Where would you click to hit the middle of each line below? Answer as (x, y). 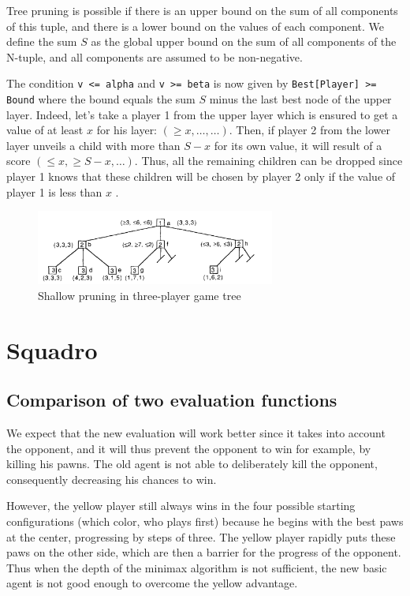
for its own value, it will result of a (298, 145)
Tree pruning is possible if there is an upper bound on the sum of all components (202, 10)
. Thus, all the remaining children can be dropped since (268, 161)
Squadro (52, 349)
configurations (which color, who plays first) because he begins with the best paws (205, 521)
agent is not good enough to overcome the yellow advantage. (152, 583)
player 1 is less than (54, 191)
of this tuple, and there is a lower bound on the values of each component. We (196, 26)
